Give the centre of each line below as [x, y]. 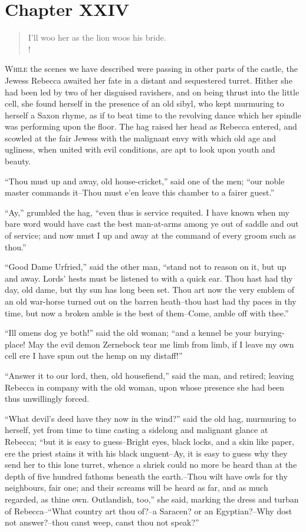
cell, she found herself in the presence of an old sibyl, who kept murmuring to [144, 103]
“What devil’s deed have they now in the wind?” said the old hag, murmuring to [151, 418]
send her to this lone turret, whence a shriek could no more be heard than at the [151, 465]
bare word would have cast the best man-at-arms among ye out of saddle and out [152, 224]
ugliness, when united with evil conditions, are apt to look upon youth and [140, 149]
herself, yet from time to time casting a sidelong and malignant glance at [136, 430]
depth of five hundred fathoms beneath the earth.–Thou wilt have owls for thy [146, 476]
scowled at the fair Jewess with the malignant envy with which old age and [141, 138]
